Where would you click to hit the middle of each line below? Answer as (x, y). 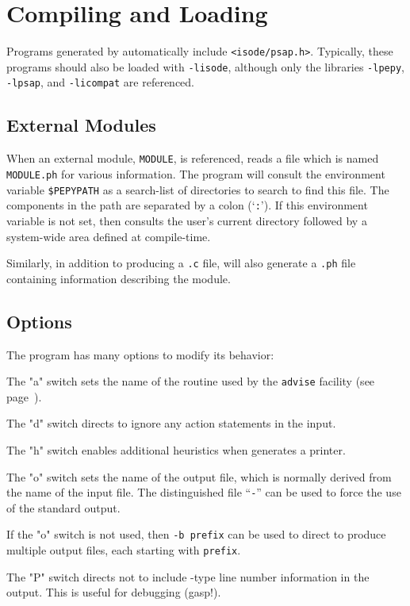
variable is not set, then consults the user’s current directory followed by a (187, 220)
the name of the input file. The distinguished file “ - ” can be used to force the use (204, 492)
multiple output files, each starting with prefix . (124, 550)
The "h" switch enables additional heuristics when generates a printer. (176, 450)
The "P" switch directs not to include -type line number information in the (188, 576)
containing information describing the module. (119, 278)
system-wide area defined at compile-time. (109, 236)
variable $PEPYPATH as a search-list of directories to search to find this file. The (198, 189)
